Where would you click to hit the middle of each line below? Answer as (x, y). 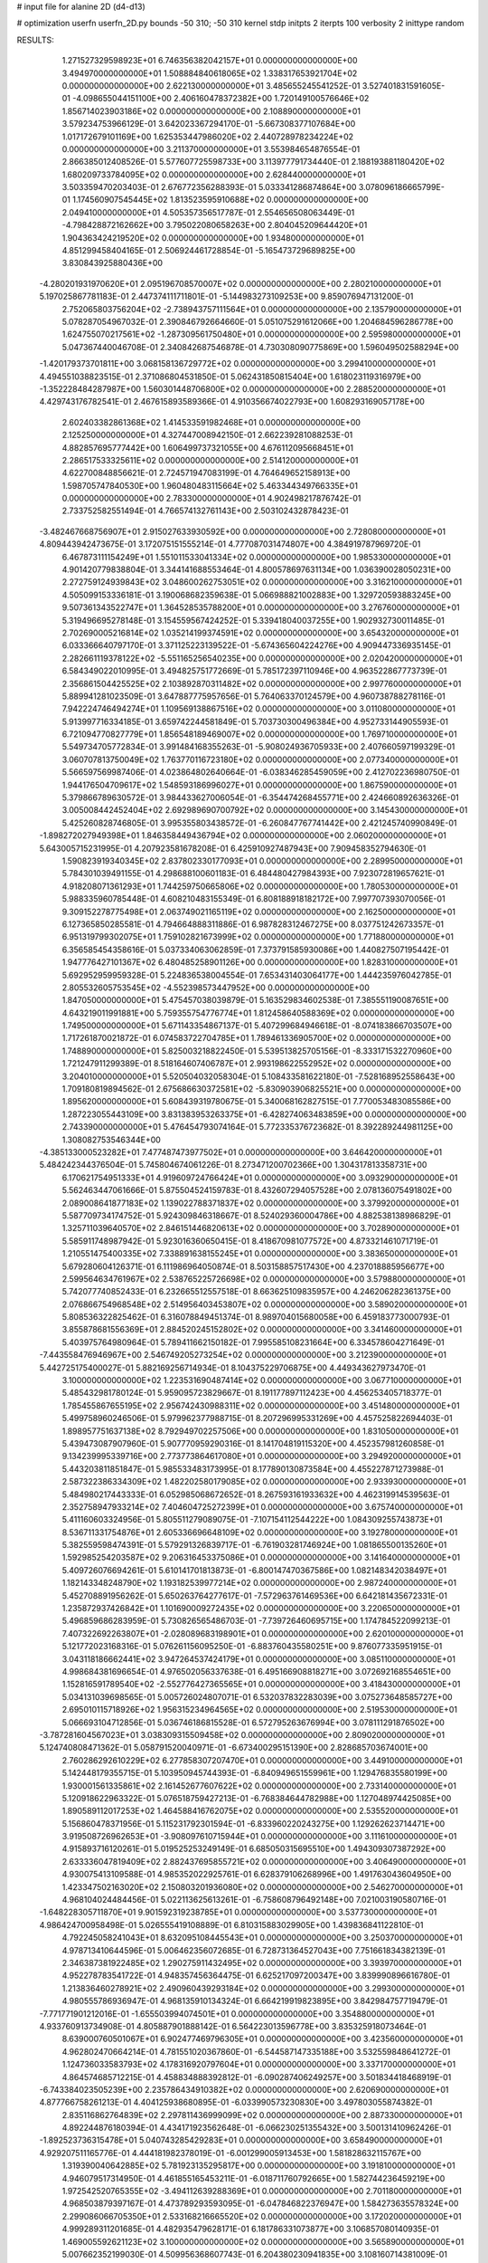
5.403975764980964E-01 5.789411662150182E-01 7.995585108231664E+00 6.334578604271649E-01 (253, 1342)
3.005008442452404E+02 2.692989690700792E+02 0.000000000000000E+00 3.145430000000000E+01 (265, 810)
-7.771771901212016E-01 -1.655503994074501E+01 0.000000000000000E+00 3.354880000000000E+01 (237, 2013)
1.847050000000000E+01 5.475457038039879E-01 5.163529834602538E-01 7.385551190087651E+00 (255, 1000)
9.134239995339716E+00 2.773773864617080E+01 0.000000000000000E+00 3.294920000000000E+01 (262, 1456)
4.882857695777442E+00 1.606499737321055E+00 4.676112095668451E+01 (208, 447)
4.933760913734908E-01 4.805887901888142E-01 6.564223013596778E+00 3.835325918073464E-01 (233, 2026)
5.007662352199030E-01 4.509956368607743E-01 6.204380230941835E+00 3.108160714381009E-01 (254, 2254)
